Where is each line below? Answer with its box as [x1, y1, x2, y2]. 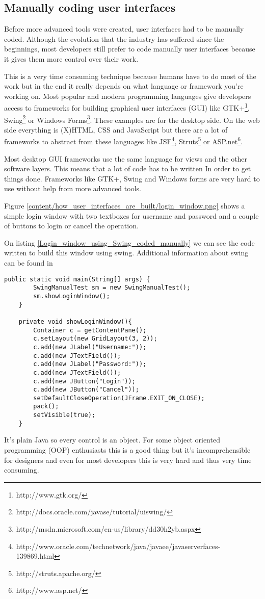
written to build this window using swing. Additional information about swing [4, 247, 249, 258]
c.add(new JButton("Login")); [33, 377, 136, 385]
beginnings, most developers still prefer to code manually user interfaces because [4, 43, 255, 54]
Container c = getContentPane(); [33, 326, 147, 334]
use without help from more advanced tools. [4, 183, 141, 194]
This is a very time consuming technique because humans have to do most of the [4, 70, 256, 81]
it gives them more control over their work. [4, 53, 139, 64]
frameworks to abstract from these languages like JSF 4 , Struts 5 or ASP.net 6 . [4, 135, 243, 147]
